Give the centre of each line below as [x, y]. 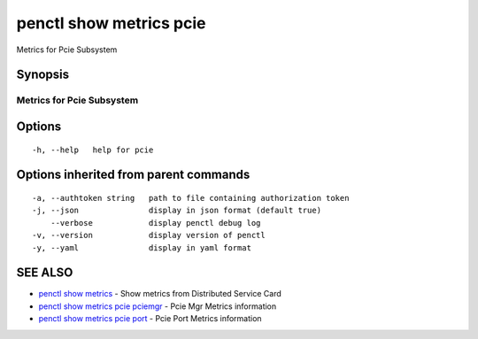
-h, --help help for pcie [93, 150]
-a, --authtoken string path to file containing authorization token [191, 198]
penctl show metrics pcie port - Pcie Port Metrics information [150, 319]
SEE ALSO [45, 273]
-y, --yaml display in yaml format [142, 247]
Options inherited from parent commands [133, 175]
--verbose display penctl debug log [155, 223]
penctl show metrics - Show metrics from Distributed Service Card [160, 294]
